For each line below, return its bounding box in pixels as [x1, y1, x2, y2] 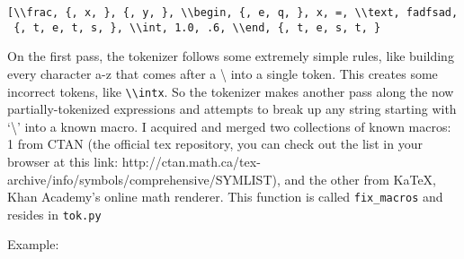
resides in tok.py [7, 204, 102, 223]
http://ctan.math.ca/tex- [121, 151, 261, 170]
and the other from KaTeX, [284, 169, 436, 188]
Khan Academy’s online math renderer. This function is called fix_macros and [7, 187, 443, 206]
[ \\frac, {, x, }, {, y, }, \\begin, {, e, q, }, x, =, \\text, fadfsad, [7, 6, 459, 19]
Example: [7, 235, 59, 254]
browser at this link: [7, 151, 119, 170]
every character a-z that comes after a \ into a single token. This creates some [7, 64, 438, 82]
